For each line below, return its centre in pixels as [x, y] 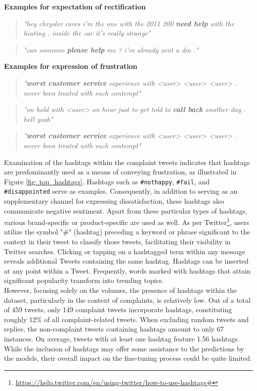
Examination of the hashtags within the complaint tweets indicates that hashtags [127, 162]
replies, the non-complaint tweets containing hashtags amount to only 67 [114, 329]
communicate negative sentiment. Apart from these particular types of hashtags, [126, 210]
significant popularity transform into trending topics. [84, 280]
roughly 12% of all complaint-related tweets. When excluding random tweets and [127, 319]
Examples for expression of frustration [71, 66]
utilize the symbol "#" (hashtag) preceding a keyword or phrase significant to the [127, 232]
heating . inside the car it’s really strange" [87, 33]
